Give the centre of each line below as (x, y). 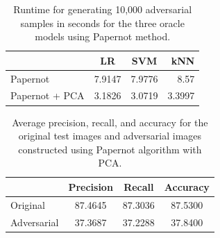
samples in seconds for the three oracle (102, 23)
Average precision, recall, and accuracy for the (110, 122)
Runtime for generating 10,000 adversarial (103, 9)
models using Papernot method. (103, 36)
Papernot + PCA (48, 95)
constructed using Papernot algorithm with (110, 149)
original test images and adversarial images (110, 136)
